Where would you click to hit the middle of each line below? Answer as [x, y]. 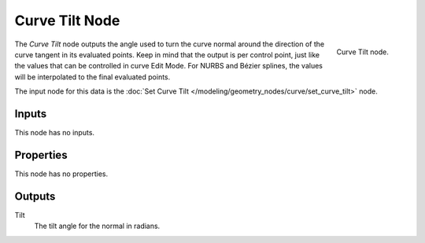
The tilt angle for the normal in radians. [97, 226]
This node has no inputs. [54, 133]
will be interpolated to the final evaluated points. [92, 77]
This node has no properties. [61, 174]
